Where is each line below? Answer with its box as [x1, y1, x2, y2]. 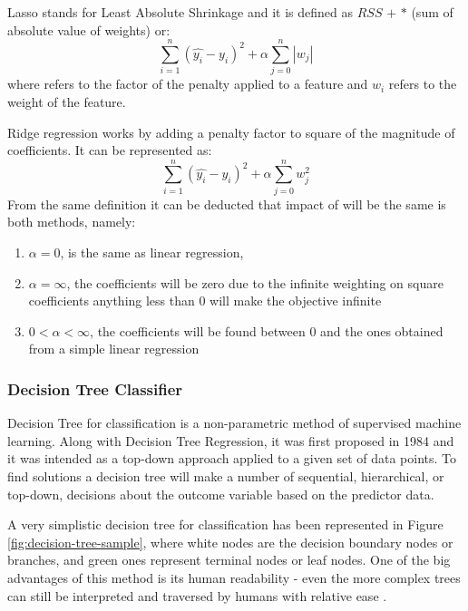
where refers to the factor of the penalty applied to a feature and [7, 74, 368, 93]
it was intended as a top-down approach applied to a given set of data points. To [7, 449, 457, 468]
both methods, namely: [7, 212, 136, 231]
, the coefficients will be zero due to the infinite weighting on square [66, 273, 444, 292]
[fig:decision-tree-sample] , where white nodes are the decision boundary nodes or [7, 532, 453, 551]
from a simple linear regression [28, 339, 200, 358]
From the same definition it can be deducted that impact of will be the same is [7, 194, 446, 213]
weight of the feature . [7, 92, 126, 111]
